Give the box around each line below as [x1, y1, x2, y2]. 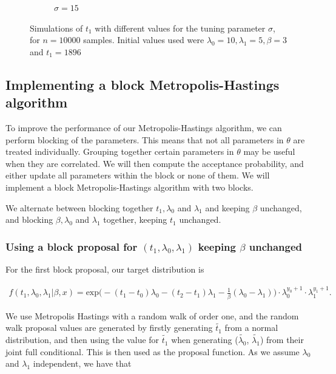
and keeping [205, 201, 250, 214]
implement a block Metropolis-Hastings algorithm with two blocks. [5, 180, 254, 193]
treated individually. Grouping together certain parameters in [5, 145, 234, 158]
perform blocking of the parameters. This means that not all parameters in [5, 133, 284, 146]
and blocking [5, 213, 53, 226]
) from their [260, 333, 304, 346]
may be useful [243, 145, 295, 158]
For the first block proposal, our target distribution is [5, 262, 204, 275]
